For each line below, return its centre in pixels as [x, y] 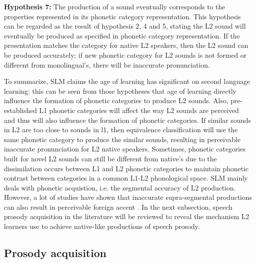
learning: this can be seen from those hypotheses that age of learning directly [120, 91]
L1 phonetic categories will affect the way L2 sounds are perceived [139, 110]
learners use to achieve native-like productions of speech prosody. [102, 226]
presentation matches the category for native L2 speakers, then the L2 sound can [126, 45]
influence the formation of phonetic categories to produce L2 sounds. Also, [116, 100]
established [21, 110]
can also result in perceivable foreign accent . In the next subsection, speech [118, 207]
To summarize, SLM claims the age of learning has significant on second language [127, 81]
